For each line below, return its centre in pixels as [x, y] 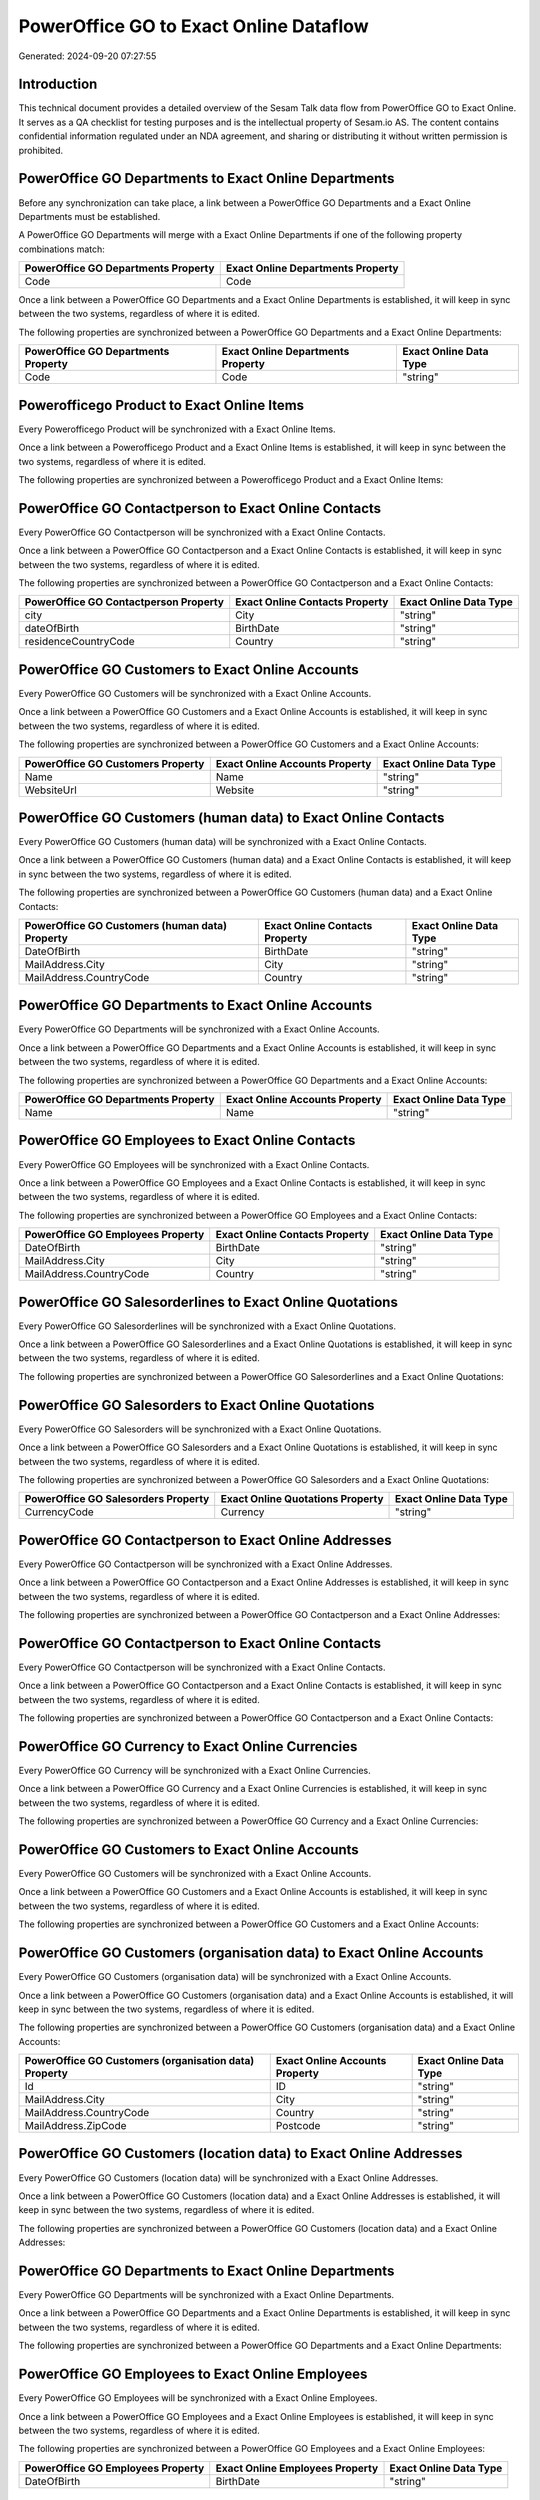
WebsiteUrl [50, 790]
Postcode [298, 2126]
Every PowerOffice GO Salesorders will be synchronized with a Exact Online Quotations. [200, 1429]
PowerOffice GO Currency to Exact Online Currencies [188, 1746]
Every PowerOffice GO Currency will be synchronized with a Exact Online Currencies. [194, 1770]
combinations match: [61, 249]
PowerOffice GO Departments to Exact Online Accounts [195, 1005]
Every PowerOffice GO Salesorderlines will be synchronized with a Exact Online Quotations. [207, 1326]
